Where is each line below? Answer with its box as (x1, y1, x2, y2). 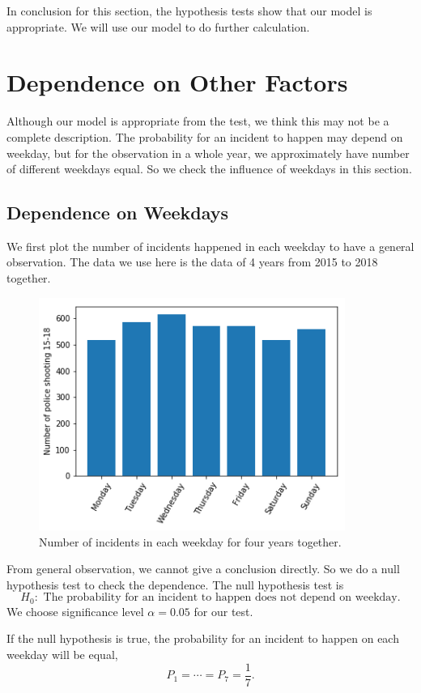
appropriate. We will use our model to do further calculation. (6, 18, 310, 35)
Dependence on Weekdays (6, 200, 229, 225)
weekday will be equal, (6, 645, 118, 662)
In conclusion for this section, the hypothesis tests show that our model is (6, 2, 372, 19)
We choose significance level (6, 602, 144, 619)
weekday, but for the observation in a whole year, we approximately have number (6, 144, 410, 161)
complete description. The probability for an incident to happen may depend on (6, 128, 403, 145)
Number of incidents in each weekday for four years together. (39, 533, 342, 550)
